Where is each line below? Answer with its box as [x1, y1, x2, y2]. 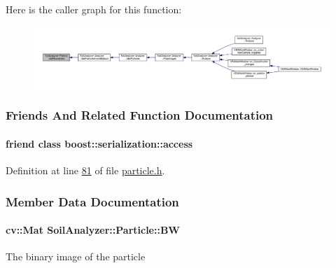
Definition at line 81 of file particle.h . [6, 163, 165, 178]
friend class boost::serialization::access [6, 136, 193, 150]
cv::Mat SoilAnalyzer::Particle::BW [6, 223, 181, 237]
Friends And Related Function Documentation [6, 106, 274, 124]
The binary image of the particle [6, 249, 146, 264]
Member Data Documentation [6, 192, 179, 210]
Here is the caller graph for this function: [6, 2, 182, 16]
